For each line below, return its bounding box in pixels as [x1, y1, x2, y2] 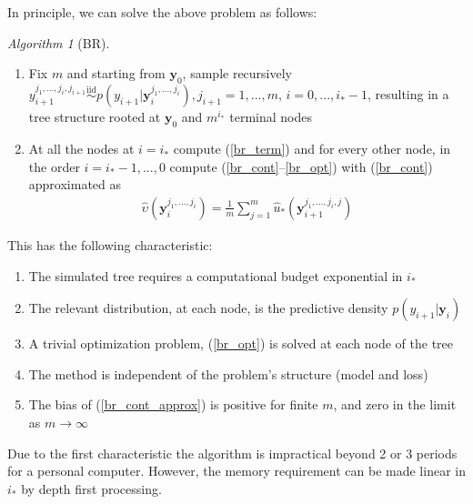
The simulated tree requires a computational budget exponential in [28, 266, 403, 285]
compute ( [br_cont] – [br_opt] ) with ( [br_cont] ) [169, 156, 433, 176]
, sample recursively [182, 64, 292, 83]
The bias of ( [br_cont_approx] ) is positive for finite [28, 395, 318, 414]
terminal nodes [229, 107, 312, 126]
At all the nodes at [28, 139, 135, 158]
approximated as [28, 175, 122, 194]
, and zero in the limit [333, 395, 457, 414]
